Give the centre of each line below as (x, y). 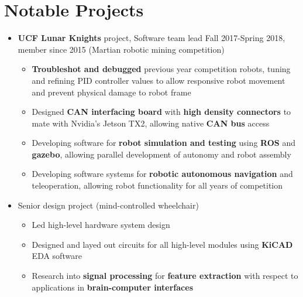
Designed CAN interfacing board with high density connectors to (161, 112)
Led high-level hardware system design (101, 225)
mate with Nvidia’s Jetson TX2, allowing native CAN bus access (151, 123)
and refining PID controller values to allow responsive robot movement (159, 80)
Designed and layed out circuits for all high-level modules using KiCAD (162, 244)
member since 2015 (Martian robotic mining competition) (121, 49)
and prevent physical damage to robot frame (111, 92)
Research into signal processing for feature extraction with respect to (165, 276)
